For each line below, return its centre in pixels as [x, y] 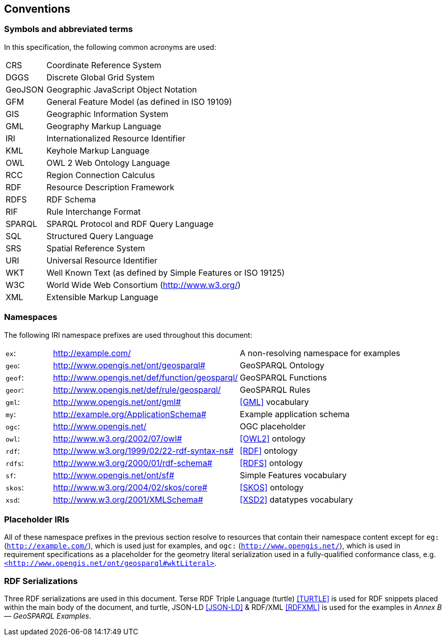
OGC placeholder [273, 426]
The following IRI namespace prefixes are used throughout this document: [128, 335]
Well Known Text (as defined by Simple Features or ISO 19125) [166, 272]
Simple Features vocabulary [293, 475]
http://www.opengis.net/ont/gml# [117, 402]
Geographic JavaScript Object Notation [122, 89]
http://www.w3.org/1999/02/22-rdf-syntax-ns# [143, 450]
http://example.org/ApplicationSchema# [130, 414]
